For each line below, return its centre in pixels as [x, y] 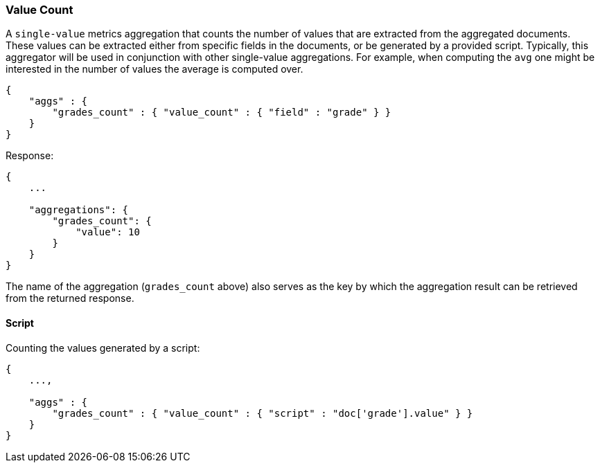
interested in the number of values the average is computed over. [155, 69]
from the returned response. [70, 298]
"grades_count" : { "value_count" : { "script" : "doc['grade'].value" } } [263, 413]
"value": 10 [108, 232]
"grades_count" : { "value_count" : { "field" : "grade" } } [222, 112]
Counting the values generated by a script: [103, 348]
